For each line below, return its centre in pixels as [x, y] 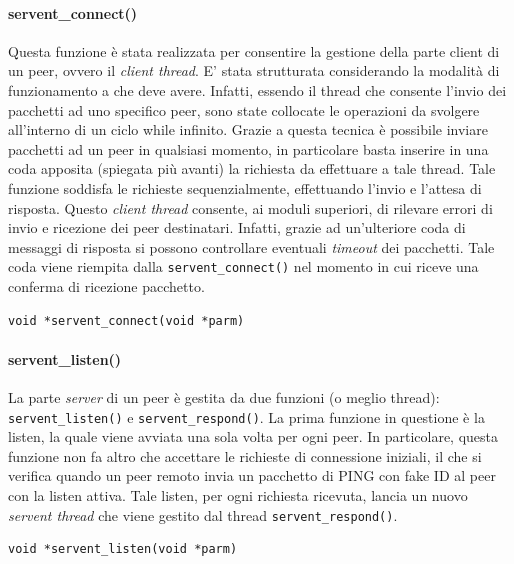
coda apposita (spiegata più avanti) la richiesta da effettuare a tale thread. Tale [252, 168]
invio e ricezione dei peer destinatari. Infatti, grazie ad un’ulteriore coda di [237, 227]
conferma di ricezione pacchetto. [106, 285]
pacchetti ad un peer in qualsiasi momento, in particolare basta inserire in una [248, 148]
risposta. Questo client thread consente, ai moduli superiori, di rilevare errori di [250, 207]
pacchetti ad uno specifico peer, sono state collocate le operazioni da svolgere [244, 109]
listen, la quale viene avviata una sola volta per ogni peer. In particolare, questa [253, 436]
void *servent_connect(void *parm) [126, 320]
